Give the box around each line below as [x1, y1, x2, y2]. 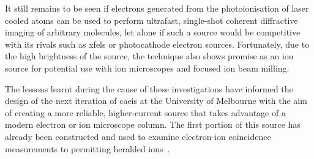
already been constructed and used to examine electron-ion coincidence [5, 130, 271, 142]
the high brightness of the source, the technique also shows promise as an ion [5, 50, 294, 62]
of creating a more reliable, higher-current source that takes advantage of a [5, 106, 286, 119]
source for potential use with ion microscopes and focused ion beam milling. [5, 61, 290, 74]
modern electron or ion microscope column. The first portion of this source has [5, 118, 301, 131]
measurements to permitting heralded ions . [5, 142, 170, 155]
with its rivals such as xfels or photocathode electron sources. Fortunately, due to [5, 37, 310, 50]
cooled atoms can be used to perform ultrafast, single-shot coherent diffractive [5, 13, 298, 26]
